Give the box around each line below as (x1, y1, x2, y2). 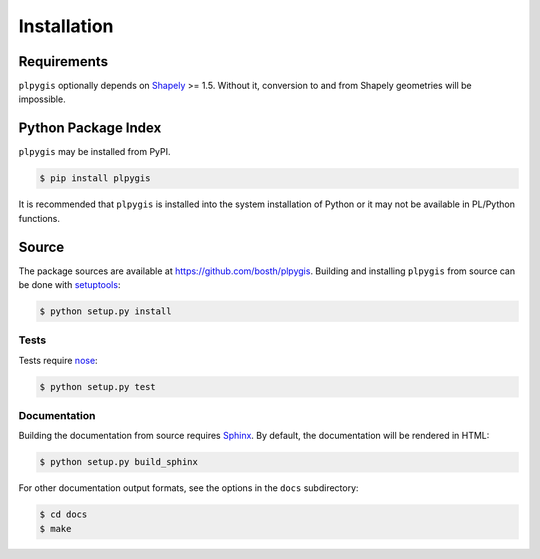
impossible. (18, 93, 66, 105)
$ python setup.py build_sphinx (39, 456, 199, 468)
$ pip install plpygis (39, 173, 151, 184)
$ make (39, 523, 72, 534)
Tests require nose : (18, 354, 99, 366)
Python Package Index (18, 120, 162, 137)
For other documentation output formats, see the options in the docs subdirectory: (18, 482, 359, 494)
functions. (18, 212, 60, 224)
